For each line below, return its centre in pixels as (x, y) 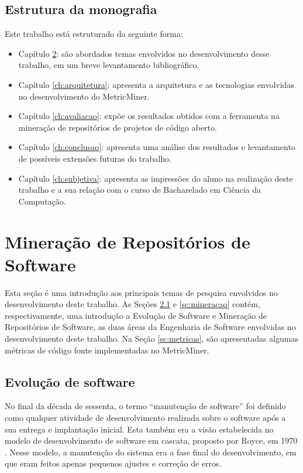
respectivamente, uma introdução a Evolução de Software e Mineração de (136, 315)
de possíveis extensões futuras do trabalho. (95, 158)
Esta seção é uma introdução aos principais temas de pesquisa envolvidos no (141, 292)
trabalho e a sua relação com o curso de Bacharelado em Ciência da (140, 190)
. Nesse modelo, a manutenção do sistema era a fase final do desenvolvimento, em (151, 452)
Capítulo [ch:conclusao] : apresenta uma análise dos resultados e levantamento (157, 147)
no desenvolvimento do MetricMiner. (84, 96)
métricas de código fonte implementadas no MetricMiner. (107, 350)
